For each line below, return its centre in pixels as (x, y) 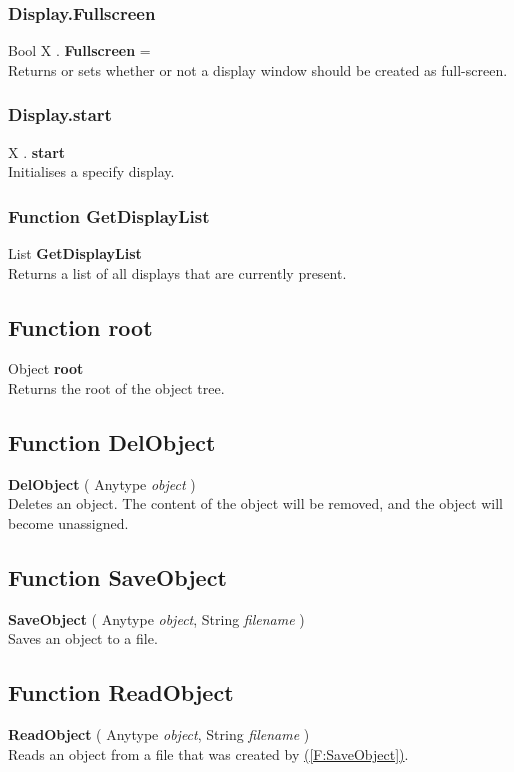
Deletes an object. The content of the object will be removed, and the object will (255, 503)
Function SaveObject (117, 576)
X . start (37, 151)
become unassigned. (68, 523)
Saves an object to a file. (83, 638)
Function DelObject (112, 442)
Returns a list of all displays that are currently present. (177, 272)
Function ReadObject (121, 692)
